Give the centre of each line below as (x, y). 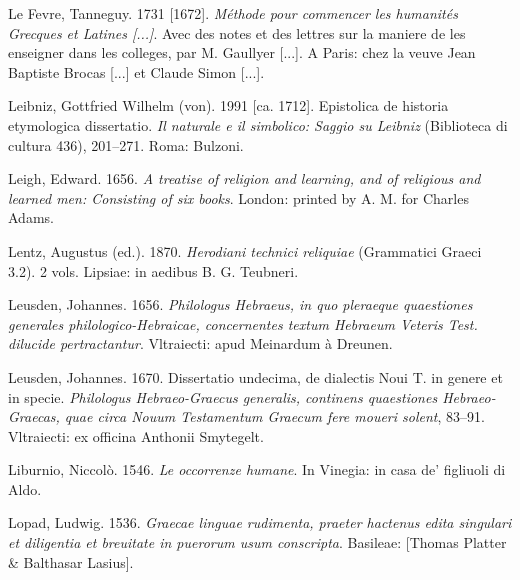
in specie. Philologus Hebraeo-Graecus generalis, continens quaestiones (223, 396)
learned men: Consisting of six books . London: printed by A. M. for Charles (238, 197)
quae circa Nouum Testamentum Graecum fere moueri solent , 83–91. (274, 416)
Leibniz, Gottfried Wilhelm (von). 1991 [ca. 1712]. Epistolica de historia (228, 105)
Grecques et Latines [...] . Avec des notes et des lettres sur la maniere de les (237, 32)
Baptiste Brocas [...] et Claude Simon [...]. (136, 71)
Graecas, (34, 416)
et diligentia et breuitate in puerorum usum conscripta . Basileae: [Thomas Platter (257, 542)
